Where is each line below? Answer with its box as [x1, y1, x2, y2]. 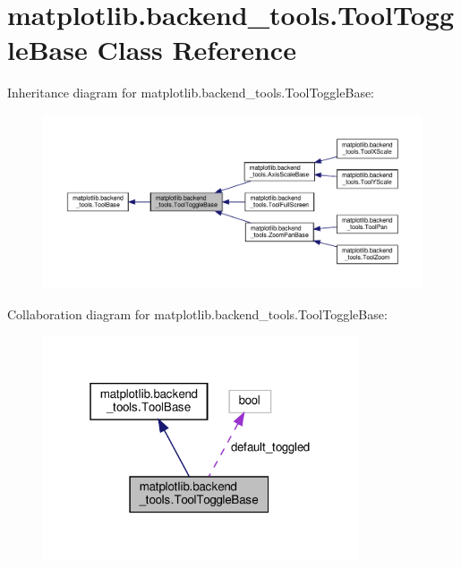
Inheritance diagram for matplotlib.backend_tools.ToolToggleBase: [7, 83, 375, 102]
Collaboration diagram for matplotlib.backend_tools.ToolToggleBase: [7, 304, 388, 323]
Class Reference [97, 31, 296, 68]
